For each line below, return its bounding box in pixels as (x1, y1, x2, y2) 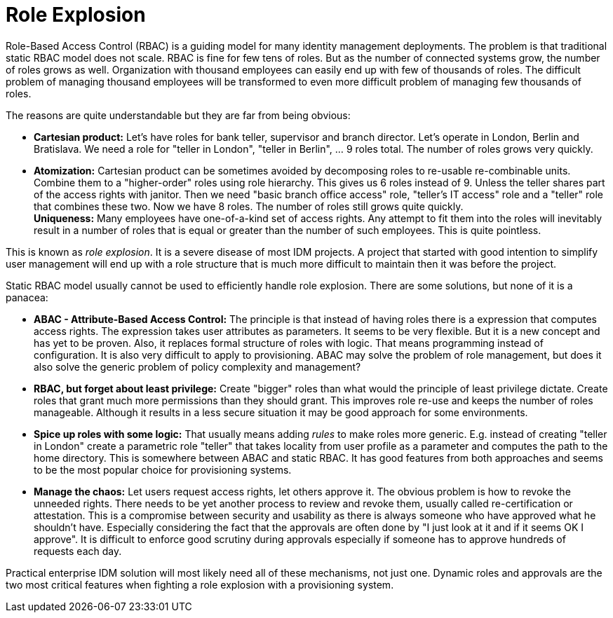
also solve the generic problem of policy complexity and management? (34, 360, 361, 373)
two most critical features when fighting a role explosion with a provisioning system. (6, 578, 394, 591)
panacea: (6, 291, 48, 303)
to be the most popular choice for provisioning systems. (34, 463, 292, 476)
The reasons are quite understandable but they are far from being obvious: (6, 109, 351, 121)
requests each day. (34, 544, 122, 557)
